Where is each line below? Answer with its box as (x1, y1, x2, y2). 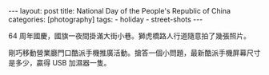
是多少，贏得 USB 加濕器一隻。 (8, 58, 111, 67)
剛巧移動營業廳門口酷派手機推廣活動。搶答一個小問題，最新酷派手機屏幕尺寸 (8, 48, 261, 57)
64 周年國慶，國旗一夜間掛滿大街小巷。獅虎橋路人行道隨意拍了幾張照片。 (8, 31, 251, 41)
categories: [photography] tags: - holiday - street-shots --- (8, 14, 203, 24)
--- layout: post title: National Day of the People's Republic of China (8, 6, 231, 15)
